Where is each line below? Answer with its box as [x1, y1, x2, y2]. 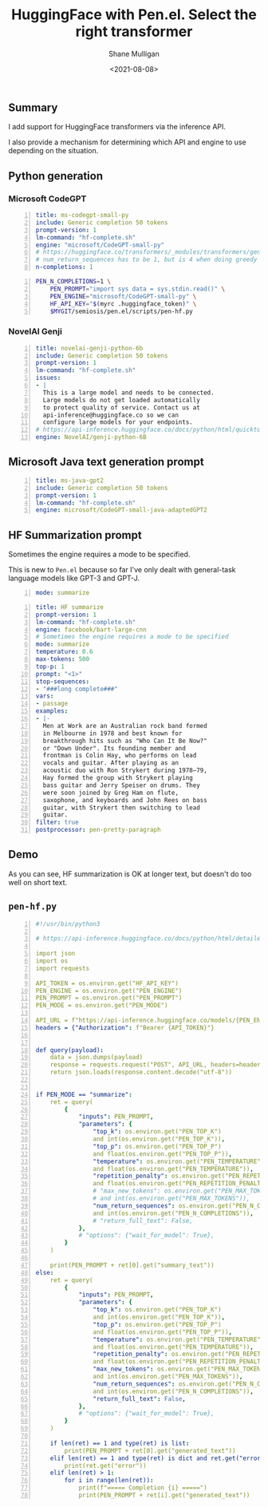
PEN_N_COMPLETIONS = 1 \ [35, 278, 112, 286]
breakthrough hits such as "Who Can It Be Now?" [42, 737, 207, 745]
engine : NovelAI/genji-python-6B [35, 433, 147, 441]
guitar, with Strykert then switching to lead [42, 804, 201, 812]
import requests [35, 964, 90, 972]
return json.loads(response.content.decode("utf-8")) [49, 1068, 233, 1077]
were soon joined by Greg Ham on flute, [42, 789, 179, 797]
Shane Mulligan [108, 49, 160, 58]
